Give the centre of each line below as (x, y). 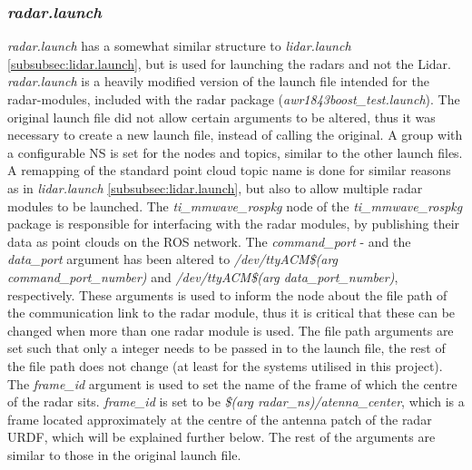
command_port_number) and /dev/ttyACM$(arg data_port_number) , (203, 276)
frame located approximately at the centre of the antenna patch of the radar (220, 419)
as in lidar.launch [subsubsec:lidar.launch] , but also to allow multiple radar (215, 187)
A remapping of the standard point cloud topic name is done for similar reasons (229, 170)
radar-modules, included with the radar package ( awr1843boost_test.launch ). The (234, 99)
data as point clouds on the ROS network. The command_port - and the (209, 241)
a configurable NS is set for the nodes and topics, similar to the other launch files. (235, 152)
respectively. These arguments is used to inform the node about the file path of (227, 294)
